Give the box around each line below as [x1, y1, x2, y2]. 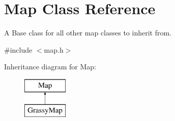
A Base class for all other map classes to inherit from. [4, 27, 171, 38]
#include [4, 44, 33, 55]
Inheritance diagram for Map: [4, 61, 96, 72]
